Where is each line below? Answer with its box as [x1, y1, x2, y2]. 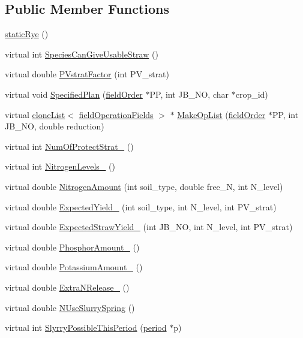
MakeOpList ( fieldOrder [177, 108, 266, 120]
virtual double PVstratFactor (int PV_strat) [5, 68, 169, 80]
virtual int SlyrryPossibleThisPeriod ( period [5, 321, 167, 334]
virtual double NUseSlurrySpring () [5, 301, 135, 313]
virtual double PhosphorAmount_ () [5, 240, 140, 253]
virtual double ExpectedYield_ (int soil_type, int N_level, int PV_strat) [5, 200, 277, 213]
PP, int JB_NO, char [149, 87, 229, 100]
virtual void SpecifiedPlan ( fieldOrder [5, 87, 143, 100]
